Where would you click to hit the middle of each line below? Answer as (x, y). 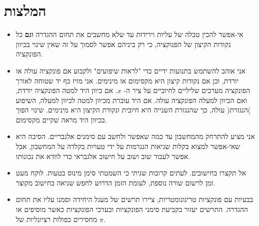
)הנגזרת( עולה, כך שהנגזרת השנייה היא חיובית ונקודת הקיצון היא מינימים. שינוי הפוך (133, 110)
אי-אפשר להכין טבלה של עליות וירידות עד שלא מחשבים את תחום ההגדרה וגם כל (129, 34)
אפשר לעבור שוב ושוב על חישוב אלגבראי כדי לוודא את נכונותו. (103, 156)
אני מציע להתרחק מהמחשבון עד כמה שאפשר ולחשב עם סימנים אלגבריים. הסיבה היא (135, 136)
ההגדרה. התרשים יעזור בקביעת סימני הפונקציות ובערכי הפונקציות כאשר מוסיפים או (132, 209)
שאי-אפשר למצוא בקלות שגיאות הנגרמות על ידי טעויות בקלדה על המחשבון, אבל (128, 146)
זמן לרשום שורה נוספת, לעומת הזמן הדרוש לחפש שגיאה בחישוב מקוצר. (116, 182)
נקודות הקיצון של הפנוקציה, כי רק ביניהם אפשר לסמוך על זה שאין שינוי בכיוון (123, 44)
